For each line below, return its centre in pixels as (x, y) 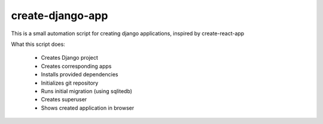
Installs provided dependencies (80, 75)
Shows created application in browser (88, 108)
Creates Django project (70, 58)
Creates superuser (64, 100)
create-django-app (60, 15)
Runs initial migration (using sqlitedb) (87, 91)
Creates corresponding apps (76, 66)
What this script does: (38, 44)
